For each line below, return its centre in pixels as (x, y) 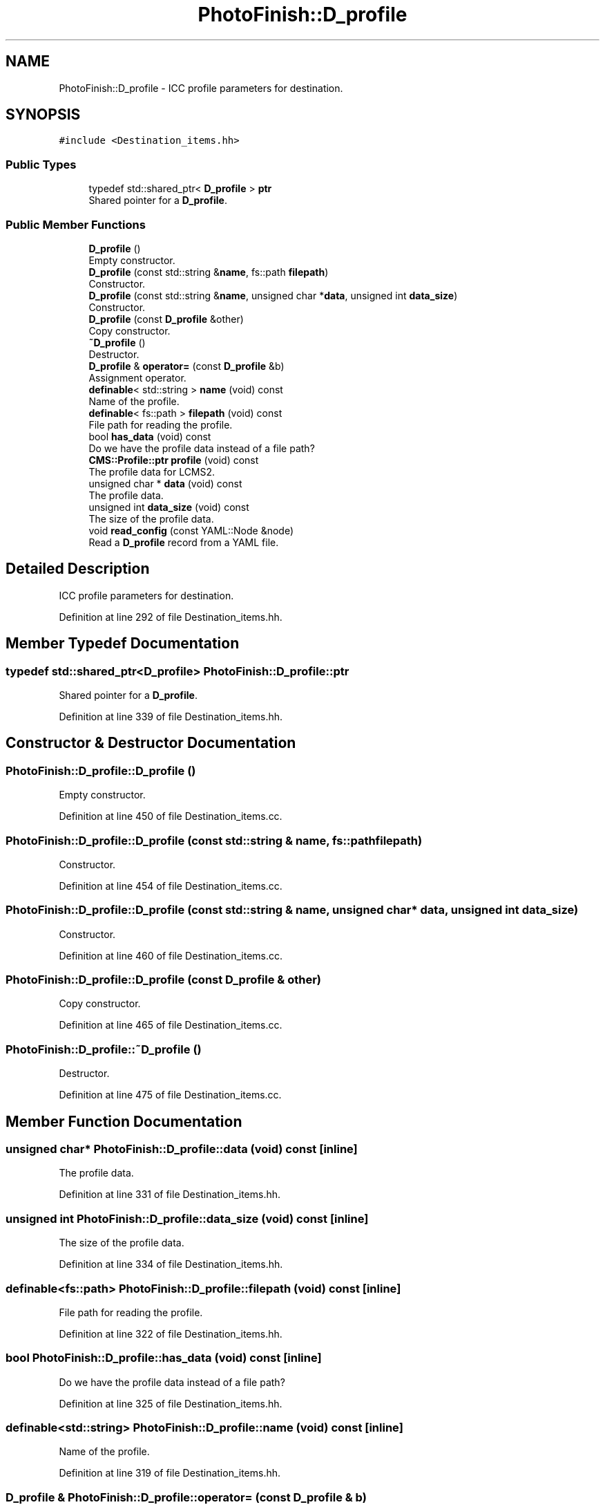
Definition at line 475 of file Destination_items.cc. (170, 1095)
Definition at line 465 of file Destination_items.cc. (171, 1025)
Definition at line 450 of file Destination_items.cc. (171, 816)
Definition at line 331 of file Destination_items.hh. (170, 1195)
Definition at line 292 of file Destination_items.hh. (171, 617)
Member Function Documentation (124, 1121)
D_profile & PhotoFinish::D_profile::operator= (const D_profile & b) (186, 1497)
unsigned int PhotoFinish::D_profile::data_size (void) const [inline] (187, 1218)
